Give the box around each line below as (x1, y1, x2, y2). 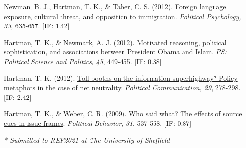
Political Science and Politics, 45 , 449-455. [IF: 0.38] (4, 56, 162, 66)
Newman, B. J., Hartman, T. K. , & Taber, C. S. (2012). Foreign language (4, 1, 226, 11)
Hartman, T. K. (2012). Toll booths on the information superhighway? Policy (4, 73, 238, 83)
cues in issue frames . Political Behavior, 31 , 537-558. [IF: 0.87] (4, 118, 192, 128)
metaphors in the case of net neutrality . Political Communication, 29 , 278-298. (4, 82, 241, 93)
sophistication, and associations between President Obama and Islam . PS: (4, 47, 227, 57)
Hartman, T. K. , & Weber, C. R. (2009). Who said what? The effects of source (4, 108, 242, 119)
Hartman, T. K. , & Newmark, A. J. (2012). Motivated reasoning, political (4, 37, 227, 47)
